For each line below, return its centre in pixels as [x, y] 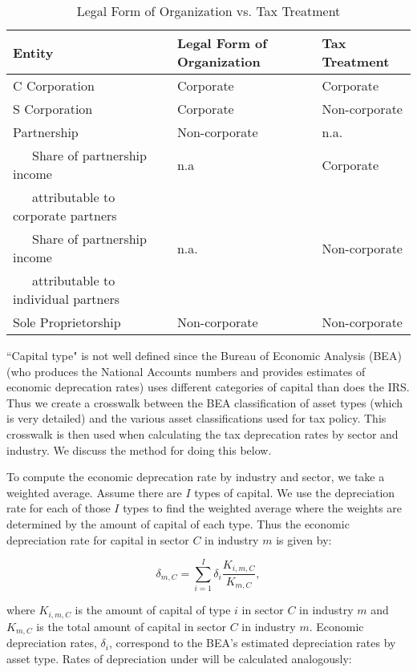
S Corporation [53, 109]
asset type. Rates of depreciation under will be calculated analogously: [179, 658]
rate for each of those [59, 508]
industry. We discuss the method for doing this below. [139, 449]
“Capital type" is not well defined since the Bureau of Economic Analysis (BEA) [204, 355]
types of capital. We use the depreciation [295, 492]
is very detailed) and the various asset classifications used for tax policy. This [196, 418]
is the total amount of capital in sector [131, 626]
